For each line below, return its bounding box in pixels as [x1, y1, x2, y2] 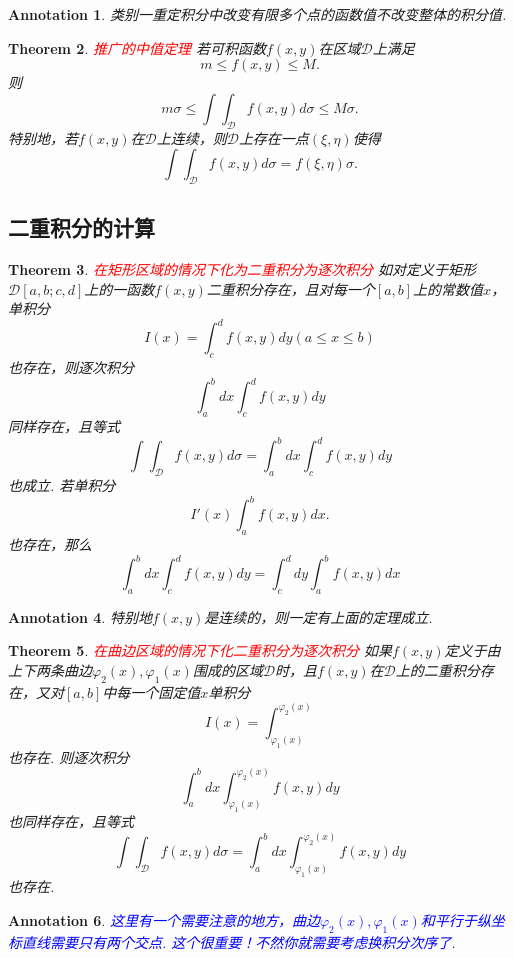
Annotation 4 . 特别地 [8, 606, 152, 627]
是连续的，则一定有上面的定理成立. [204, 606, 433, 627]
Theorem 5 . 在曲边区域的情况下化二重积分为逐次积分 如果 [8, 640, 392, 661]
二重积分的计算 [8, 212, 155, 243]
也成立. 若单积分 [8, 475, 116, 496]
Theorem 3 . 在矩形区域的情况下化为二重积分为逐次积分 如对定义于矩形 [8, 259, 476, 280]
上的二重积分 [395, 660, 480, 680]
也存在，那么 [8, 533, 92, 554]
